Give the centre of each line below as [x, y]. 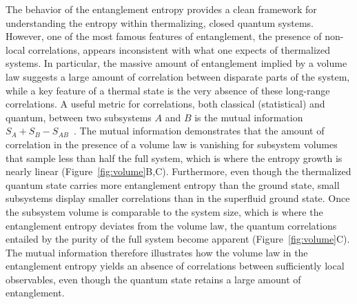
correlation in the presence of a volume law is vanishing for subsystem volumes [172, 144]
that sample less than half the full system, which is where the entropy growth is [174, 158]
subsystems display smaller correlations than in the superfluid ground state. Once [178, 198]
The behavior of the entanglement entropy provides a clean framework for [161, 9]
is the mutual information [249, 117]
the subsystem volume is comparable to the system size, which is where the [164, 211]
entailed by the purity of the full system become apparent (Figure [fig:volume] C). [178, 239]
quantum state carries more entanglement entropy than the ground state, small [173, 184]
